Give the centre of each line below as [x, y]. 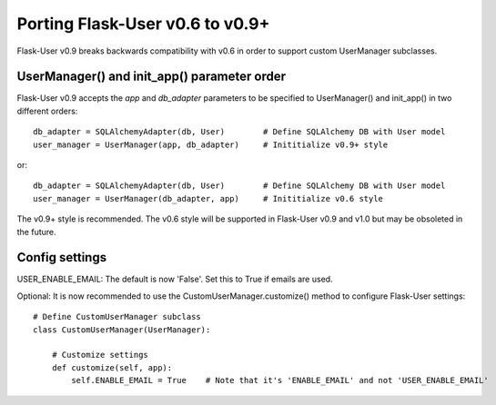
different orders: [47, 111]
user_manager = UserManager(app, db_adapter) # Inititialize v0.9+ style [211, 144]
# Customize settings [100, 355]
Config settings [62, 257]
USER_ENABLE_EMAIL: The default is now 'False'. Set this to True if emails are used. [175, 279]
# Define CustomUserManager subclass [117, 317]
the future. [36, 232]
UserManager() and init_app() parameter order [152, 77]
